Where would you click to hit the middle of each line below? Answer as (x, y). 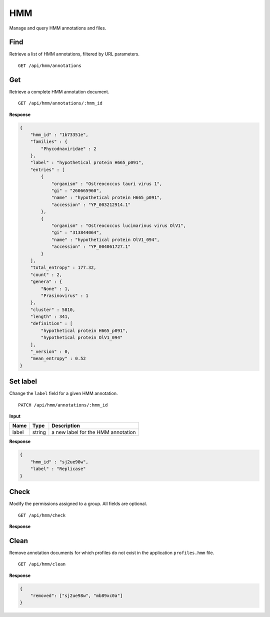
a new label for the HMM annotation (94, 432)
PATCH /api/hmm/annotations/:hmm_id (63, 405)
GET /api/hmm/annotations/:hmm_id (60, 103)
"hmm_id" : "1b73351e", (59, 134)
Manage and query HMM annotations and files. (58, 28)
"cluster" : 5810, (53, 309)
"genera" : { (46, 282)
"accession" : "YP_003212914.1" (91, 204)
